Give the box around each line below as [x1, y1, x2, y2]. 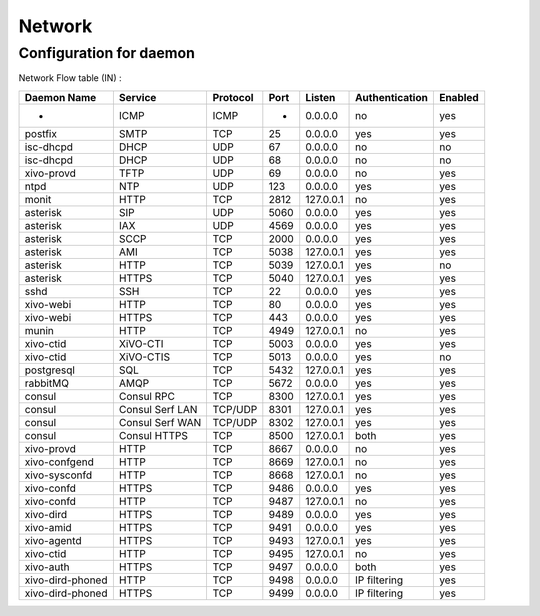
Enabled [438, 90, 479, 104]
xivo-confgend [24, 455, 95, 469]
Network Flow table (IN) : [18, 72, 122, 84]
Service [118, 90, 157, 104]
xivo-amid [24, 520, 72, 534]
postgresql [24, 363, 75, 377]
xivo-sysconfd [24, 468, 93, 482]
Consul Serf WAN [118, 415, 202, 429]
